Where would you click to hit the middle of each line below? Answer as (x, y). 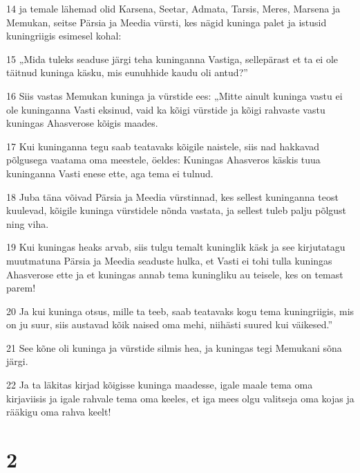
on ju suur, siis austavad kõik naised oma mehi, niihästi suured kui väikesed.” (170, 324)
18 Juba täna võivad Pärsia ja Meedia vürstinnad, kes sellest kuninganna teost (172, 196)
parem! (21, 288)
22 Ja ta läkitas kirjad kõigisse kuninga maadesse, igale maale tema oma (160, 385)
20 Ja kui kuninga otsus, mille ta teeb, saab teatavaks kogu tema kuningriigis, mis (180, 311)
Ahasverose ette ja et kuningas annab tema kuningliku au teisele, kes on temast (175, 274)
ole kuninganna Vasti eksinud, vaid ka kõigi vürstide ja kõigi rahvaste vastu (166, 109)
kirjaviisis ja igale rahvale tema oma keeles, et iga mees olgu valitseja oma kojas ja (180, 398)
